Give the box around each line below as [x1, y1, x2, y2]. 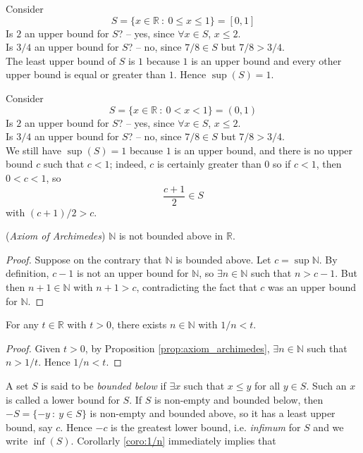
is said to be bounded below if [41, 378, 166, 392]
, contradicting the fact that [136, 279, 257, 294]
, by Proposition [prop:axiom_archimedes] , [85, 340, 270, 355]
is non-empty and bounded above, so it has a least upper [90, 406, 336, 421]
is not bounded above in [118, 228, 223, 243]
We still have [6, 142, 62, 157]
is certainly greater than [157, 156, 262, 171]
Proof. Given [6, 340, 61, 355]
